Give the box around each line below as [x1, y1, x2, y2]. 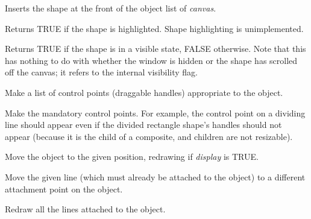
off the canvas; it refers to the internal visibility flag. [5, 66, 198, 78]
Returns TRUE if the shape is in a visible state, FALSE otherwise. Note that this [5, 42, 306, 55]
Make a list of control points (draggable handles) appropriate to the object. [5, 86, 283, 98]
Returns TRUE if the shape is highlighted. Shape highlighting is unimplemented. [5, 22, 304, 34]
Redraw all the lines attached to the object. [5, 203, 166, 215]
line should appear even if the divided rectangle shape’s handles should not [5, 118, 282, 131]
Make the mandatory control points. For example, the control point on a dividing [5, 106, 306, 119]
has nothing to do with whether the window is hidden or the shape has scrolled [5, 54, 298, 66]
